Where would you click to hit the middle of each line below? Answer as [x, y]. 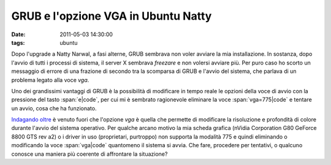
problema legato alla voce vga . [50, 80]
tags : [18, 42]
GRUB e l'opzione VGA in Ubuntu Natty [112, 16]
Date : [18, 34]
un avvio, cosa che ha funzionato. [54, 108]
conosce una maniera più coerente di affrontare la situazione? [89, 154]
